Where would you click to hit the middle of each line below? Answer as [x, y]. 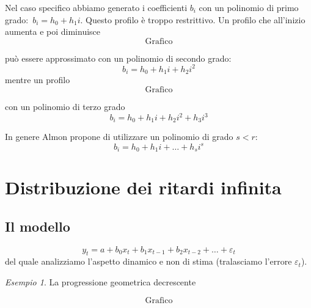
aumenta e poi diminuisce [53, 31]
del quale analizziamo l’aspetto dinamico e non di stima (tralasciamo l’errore [148, 261]
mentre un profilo [38, 80]
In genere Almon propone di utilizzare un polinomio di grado [119, 137]
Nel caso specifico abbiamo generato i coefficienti [96, 7]
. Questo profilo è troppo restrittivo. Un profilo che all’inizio [193, 19]
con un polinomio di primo [249, 7]
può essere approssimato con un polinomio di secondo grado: [118, 58]
